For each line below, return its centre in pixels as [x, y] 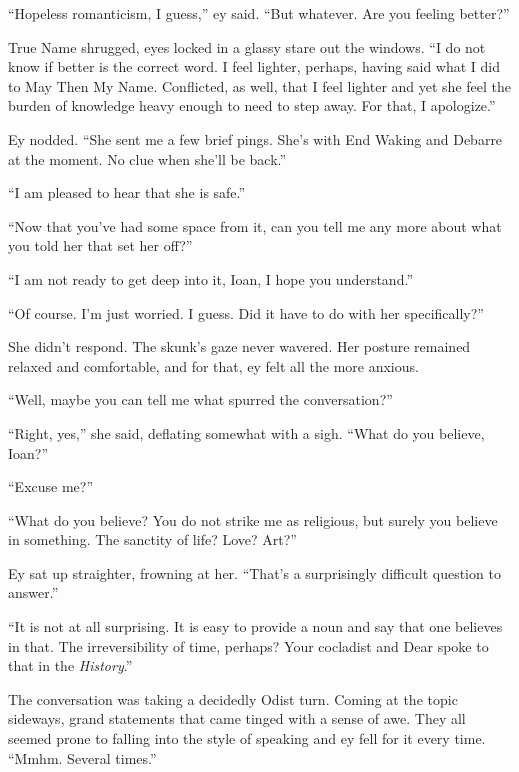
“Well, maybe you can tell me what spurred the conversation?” [200, 399]
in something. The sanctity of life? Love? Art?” [152, 539]
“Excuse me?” [51, 486]
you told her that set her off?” [100, 245]
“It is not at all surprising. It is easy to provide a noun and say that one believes [255, 626]
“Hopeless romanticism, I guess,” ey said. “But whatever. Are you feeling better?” [259, 13]
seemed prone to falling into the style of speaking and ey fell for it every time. [247, 738]
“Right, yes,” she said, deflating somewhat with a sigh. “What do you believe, [246, 432]
